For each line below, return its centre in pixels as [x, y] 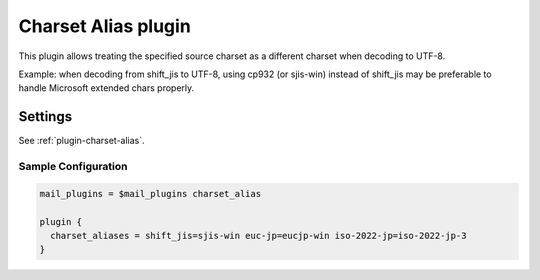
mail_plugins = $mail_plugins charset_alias [150, 193]
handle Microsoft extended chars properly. [106, 88]
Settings [45, 116]
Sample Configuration [73, 166]
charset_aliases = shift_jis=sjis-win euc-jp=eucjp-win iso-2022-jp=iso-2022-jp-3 [258, 235]
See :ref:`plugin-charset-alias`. [81, 141]
